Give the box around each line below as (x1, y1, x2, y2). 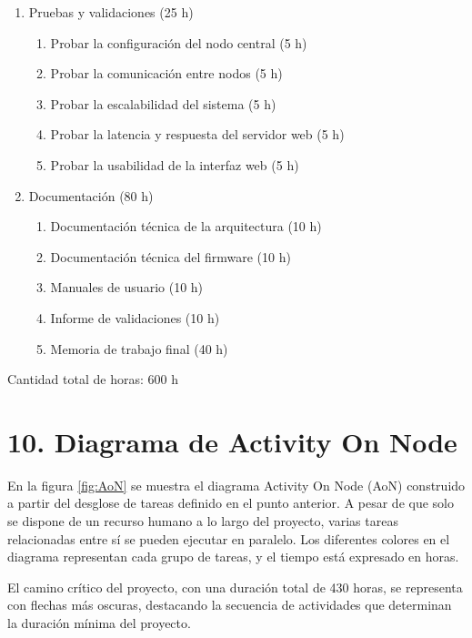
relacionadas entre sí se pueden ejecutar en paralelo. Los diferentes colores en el (7, 529, 450, 548)
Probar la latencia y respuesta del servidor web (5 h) (50, 125, 345, 144)
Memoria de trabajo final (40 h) (50, 339, 228, 358)
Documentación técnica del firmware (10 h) (50, 247, 291, 266)
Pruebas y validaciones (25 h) (28, 3, 194, 21)
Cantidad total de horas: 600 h (7, 370, 178, 389)
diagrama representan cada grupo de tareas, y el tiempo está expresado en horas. (7, 547, 459, 566)
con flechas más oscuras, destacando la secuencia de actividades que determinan (7, 595, 452, 614)
